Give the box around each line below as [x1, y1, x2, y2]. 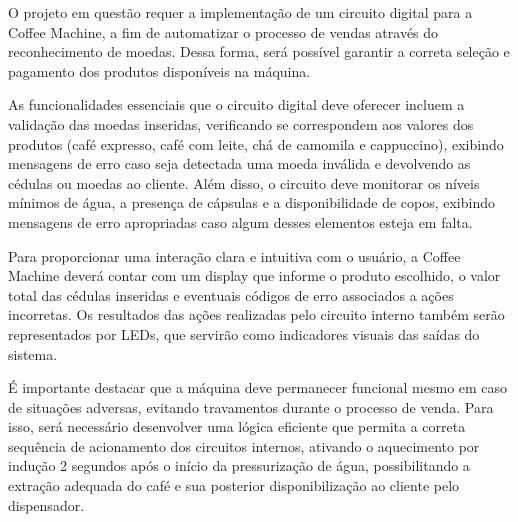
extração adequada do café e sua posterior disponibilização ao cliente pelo [8, 475, 460, 496]
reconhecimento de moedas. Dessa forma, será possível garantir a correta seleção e [8, 41, 510, 62]
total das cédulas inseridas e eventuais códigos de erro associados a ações [8, 284, 454, 305]
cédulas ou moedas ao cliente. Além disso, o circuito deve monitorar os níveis [8, 172, 480, 193]
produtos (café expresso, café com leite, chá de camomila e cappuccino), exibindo [8, 133, 504, 154]
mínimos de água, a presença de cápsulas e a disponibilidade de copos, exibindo [8, 192, 496, 213]
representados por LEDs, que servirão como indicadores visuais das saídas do [8, 323, 480, 344]
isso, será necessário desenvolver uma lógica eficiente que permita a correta [8, 416, 466, 437]
